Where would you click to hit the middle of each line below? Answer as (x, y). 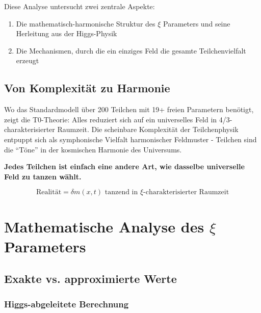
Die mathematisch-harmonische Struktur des (86, 23)
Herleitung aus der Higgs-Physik (67, 33)
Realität (49, 192)
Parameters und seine (197, 23)
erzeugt (28, 60)
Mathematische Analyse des (104, 226)
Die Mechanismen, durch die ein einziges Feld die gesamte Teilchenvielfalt (131, 50)
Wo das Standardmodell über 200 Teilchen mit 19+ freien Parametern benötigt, (129, 109)
